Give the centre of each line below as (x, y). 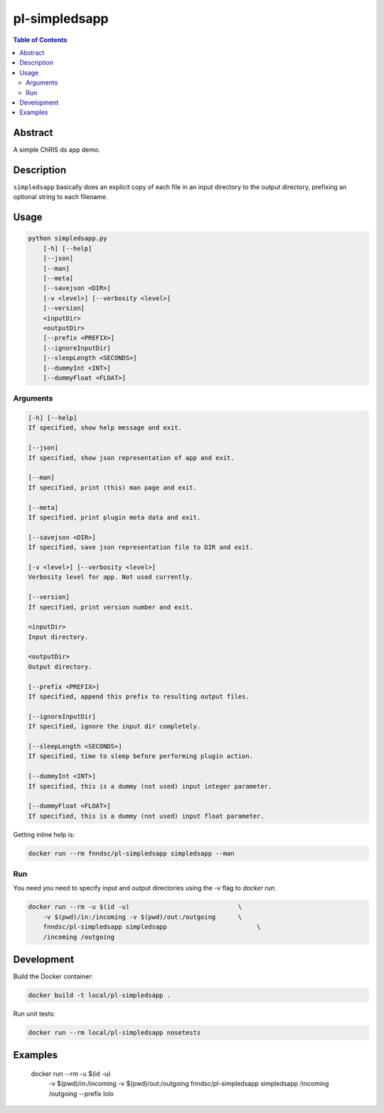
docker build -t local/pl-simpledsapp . (99, 995)
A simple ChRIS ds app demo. (57, 150)
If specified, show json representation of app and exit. (131, 458)
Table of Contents (40, 40)
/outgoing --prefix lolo (81, 1093)
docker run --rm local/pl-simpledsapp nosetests (114, 1033)
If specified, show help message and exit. (105, 428)
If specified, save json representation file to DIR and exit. (141, 547)
